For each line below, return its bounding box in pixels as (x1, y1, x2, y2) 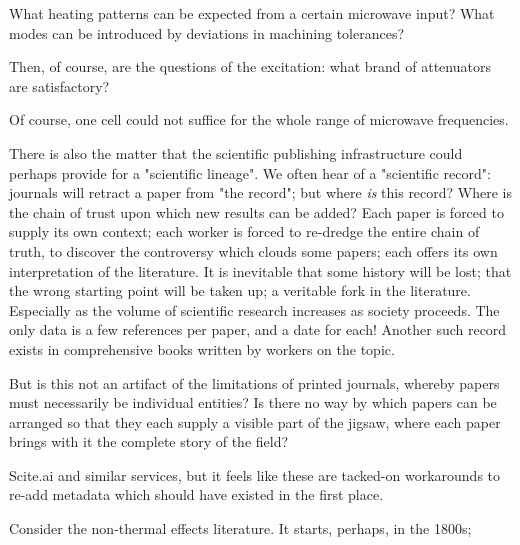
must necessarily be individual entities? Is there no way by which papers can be (9, 392, 497, 413)
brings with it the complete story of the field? (9, 431, 289, 452)
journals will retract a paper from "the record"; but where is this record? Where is (9, 182, 513, 203)
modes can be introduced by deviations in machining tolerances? (9, 22, 405, 43)
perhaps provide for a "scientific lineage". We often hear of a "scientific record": (9, 162, 491, 183)
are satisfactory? (9, 75, 110, 96)
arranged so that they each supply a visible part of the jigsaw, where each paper (9, 411, 501, 432)
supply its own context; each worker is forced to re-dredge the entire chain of (9, 221, 480, 242)
